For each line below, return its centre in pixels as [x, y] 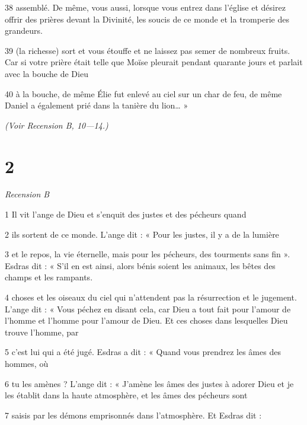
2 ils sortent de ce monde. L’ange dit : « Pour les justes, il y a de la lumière [142, 234]
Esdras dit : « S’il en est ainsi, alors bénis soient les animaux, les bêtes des [140, 265]
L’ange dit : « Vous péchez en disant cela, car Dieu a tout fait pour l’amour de [148, 309]
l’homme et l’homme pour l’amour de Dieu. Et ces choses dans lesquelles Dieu [146, 320]
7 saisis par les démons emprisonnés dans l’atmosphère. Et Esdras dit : [133, 415]
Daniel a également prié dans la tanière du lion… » [97, 105]
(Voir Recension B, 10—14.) [57, 125]
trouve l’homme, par [42, 332]
